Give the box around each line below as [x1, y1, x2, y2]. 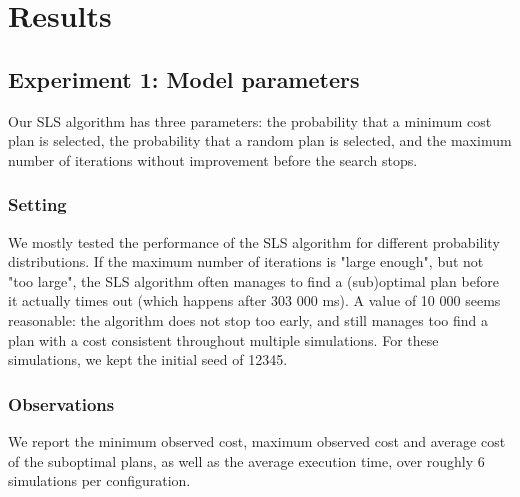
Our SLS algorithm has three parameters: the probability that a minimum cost [8, 110, 492, 131]
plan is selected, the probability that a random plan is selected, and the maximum [8, 130, 512, 151]
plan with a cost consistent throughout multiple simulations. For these [8, 329, 439, 350]
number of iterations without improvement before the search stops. [8, 149, 418, 170]
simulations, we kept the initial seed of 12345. [8, 349, 288, 370]
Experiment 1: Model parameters [8, 63, 360, 94]
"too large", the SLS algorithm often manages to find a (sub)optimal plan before [8, 270, 499, 291]
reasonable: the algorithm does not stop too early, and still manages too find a [8, 309, 489, 330]
